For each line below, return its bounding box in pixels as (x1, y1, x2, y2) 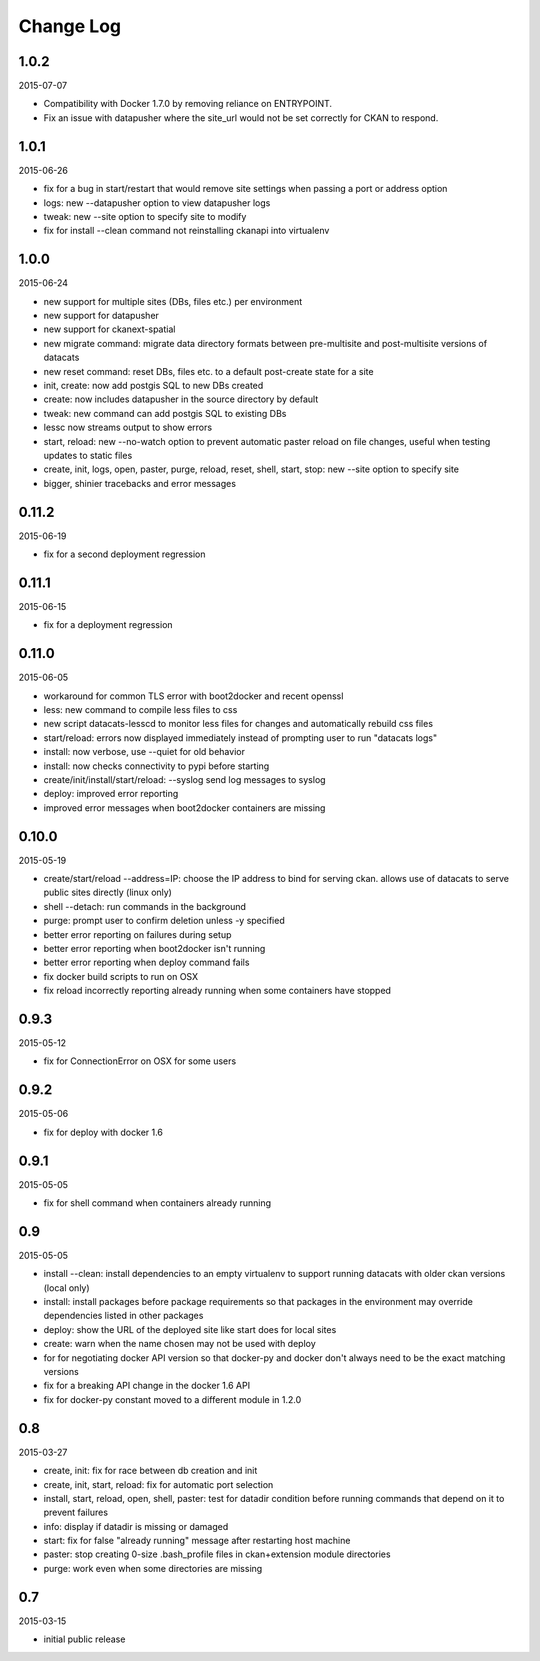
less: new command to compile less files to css (43, 703, 238, 715)
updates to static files (43, 449, 133, 461)
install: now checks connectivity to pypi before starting (43, 760, 270, 772)
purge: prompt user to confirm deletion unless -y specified (43, 915, 285, 927)
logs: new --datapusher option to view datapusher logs (43, 196, 271, 209)
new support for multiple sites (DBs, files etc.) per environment (43, 295, 303, 307)
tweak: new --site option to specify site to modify (43, 210, 247, 222)
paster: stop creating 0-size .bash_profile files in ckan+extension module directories (43, 1548, 391, 1560)
